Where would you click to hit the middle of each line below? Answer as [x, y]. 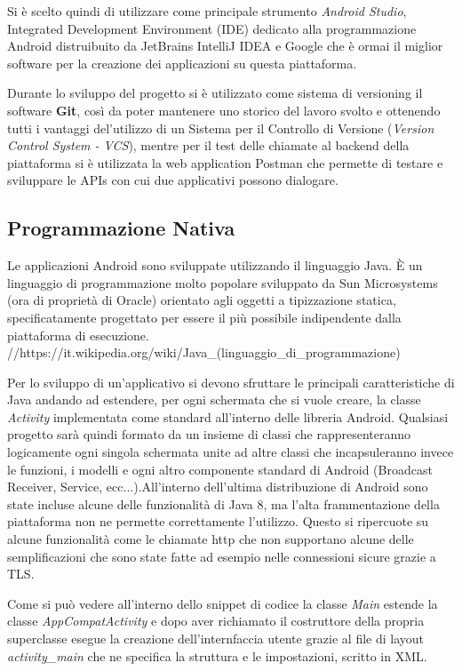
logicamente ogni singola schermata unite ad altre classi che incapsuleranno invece [231, 452]
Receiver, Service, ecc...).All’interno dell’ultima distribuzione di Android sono [218, 487]
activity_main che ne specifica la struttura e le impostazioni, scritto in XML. [217, 655]
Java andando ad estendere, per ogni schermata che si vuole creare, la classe [214, 399]
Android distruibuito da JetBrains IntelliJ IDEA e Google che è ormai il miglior [225, 46]
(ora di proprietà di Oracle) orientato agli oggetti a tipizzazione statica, [202, 300]
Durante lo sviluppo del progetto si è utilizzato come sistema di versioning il [215, 93]
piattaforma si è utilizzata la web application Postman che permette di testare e [225, 162]
